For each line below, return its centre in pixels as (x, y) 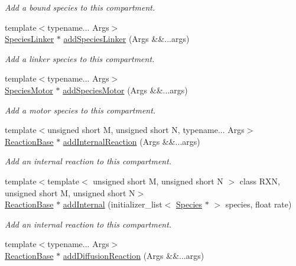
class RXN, (260, 181)
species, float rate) (258, 204)
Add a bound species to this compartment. (80, 7)
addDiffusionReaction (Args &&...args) (134, 255)
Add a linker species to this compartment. (80, 58)
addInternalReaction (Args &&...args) (131, 141)
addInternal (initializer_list (113, 204)
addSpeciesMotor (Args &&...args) (125, 90)
